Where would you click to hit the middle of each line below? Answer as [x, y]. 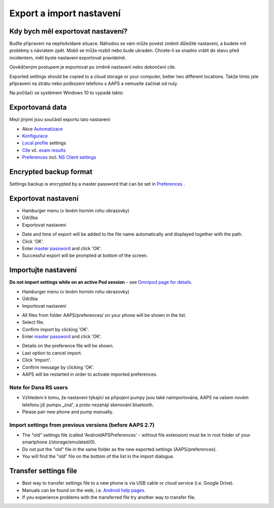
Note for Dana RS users [39, 387]
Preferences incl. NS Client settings [59, 157]
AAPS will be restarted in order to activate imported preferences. [90, 374]
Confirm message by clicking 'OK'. [58, 367]
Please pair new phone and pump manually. [68, 411]
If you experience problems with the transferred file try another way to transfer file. [109, 497]
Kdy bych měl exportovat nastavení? [68, 31]
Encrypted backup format [51, 172]
